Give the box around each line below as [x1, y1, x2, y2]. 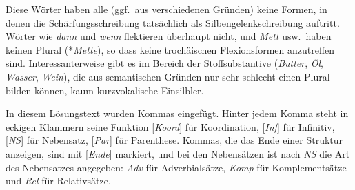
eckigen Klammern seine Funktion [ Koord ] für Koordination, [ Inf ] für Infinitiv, [6, 119, 335, 134]
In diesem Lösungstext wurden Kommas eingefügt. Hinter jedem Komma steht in [6, 106, 349, 120]
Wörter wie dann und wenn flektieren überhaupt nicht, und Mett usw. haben [6, 29, 332, 43]
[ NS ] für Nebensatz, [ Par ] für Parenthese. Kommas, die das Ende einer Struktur [6, 133, 343, 147]
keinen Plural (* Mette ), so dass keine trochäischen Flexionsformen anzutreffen [6, 42, 335, 56]
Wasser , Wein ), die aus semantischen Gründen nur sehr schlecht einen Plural [6, 69, 330, 83]
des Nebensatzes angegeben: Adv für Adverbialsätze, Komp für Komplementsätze [6, 160, 347, 174]
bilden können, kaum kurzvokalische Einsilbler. [6, 83, 204, 97]
